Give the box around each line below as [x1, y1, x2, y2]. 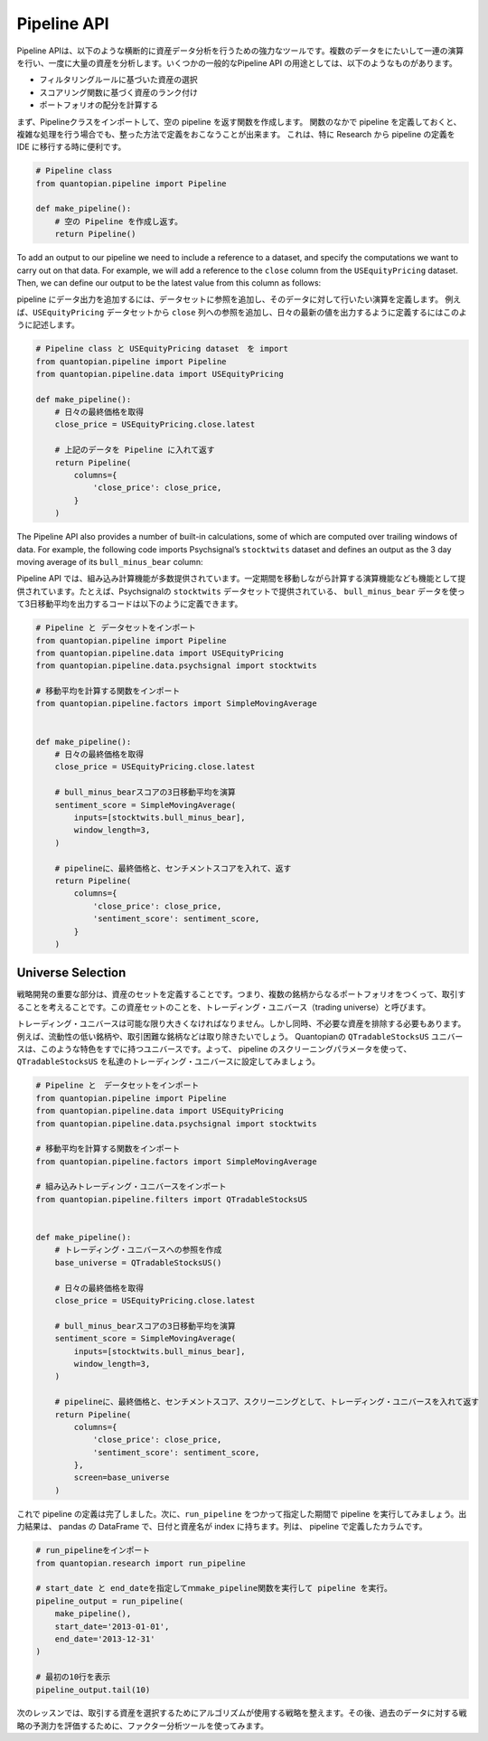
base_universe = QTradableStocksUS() [54, 1257, 222, 1267]
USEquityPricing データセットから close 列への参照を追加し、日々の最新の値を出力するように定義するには [33, 306, 444, 317]
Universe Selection [16, 965, 127, 981]
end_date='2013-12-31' [54, 1633, 155, 1644]
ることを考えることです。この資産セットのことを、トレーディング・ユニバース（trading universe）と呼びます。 [16, 1002, 431, 1012]
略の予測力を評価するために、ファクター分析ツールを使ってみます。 [16, 1720, 268, 1731]
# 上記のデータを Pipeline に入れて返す [54, 445, 216, 456]
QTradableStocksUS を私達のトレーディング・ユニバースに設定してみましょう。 [16, 1056, 321, 1067]
